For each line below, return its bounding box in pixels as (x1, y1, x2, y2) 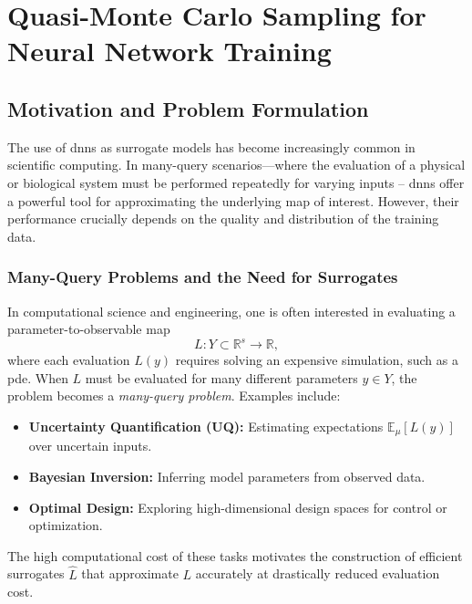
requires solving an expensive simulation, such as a (175, 350, 458, 370)
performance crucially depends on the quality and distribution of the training (7, 209, 439, 228)
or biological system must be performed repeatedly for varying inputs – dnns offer (7, 172, 465, 192)
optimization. (28, 515, 103, 535)
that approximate (81, 564, 179, 583)
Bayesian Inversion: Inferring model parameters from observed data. (28, 467, 426, 486)
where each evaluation (7, 350, 130, 370)
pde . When (7, 368, 68, 387)
